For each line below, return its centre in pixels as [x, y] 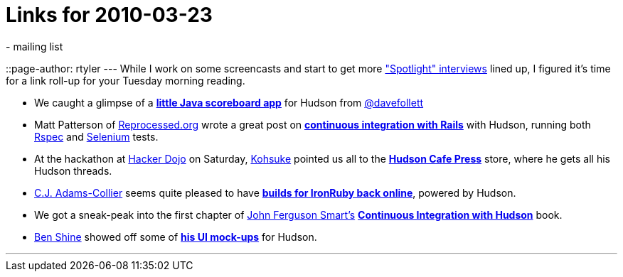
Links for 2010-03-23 [109, 15]
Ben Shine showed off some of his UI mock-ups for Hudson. [176, 237]
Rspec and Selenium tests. [96, 136]
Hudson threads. [73, 170]
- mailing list [34, 46]
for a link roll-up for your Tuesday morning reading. [126, 80]
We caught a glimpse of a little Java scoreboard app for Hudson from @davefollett [229, 102]
